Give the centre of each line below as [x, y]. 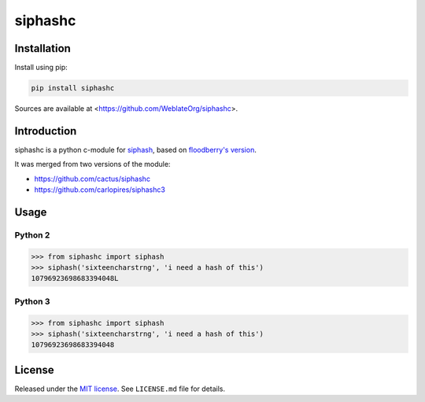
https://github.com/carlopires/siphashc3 [100, 190]
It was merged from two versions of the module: [92, 164]
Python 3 [32, 301]
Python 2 [32, 234]
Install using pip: [41, 68]
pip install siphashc [73, 88]
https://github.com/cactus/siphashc [92, 179]
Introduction [46, 131]
